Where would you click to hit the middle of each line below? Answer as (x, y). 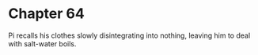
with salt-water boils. (42, 43)
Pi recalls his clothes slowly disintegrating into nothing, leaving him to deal (129, 35)
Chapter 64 (46, 14)
